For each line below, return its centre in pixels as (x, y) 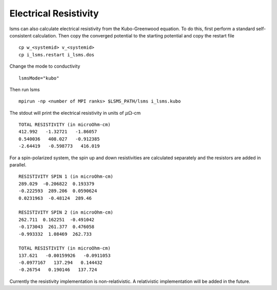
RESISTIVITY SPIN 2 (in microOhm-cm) (66, 212)
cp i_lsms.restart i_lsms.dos (57, 55)
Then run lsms (25, 89)
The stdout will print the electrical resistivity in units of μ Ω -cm (75, 113)
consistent (21, 35)
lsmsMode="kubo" (39, 78)
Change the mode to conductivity (45, 66)
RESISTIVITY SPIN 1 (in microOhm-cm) (66, 177)
